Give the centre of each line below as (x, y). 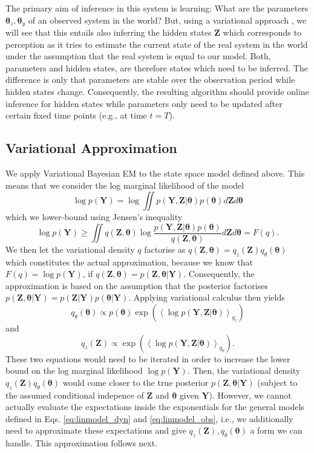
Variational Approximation (91, 148)
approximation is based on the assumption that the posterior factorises (137, 285)
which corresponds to (262, 32)
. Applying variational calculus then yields (207, 297)
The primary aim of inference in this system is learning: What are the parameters (157, 8)
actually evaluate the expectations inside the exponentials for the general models (155, 407)
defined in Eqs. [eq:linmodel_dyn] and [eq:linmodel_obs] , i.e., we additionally (149, 418)
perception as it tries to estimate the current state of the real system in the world (157, 44)
